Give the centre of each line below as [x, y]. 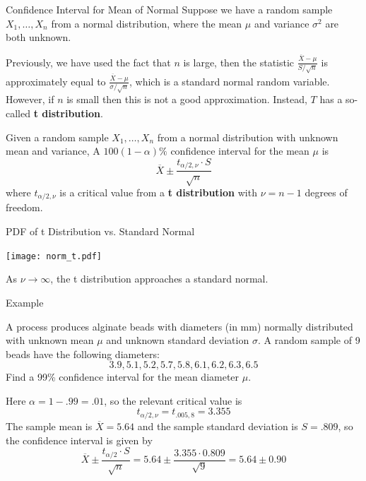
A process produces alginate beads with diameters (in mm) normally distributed [179, 326]
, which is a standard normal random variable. [230, 81]
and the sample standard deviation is [218, 426]
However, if [30, 99]
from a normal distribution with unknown [248, 137]
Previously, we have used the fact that [88, 62]
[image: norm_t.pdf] [54, 256]
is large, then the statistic [239, 62]
